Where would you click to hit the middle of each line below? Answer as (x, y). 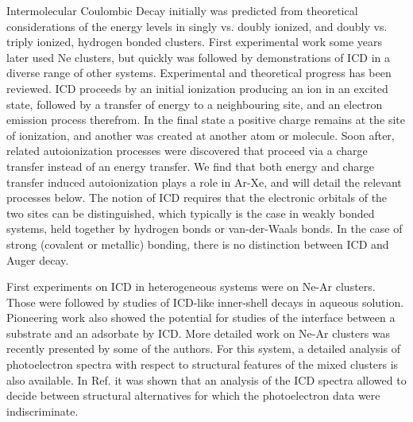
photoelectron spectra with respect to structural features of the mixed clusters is (203, 364)
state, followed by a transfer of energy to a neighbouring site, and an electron (195, 104)
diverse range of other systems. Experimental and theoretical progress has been (199, 73)
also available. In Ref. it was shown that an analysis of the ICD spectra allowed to (206, 379)
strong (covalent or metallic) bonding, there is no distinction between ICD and (198, 244)
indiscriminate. (42, 410)
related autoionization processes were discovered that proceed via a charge (187, 151)
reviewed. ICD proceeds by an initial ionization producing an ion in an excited (197, 88)
